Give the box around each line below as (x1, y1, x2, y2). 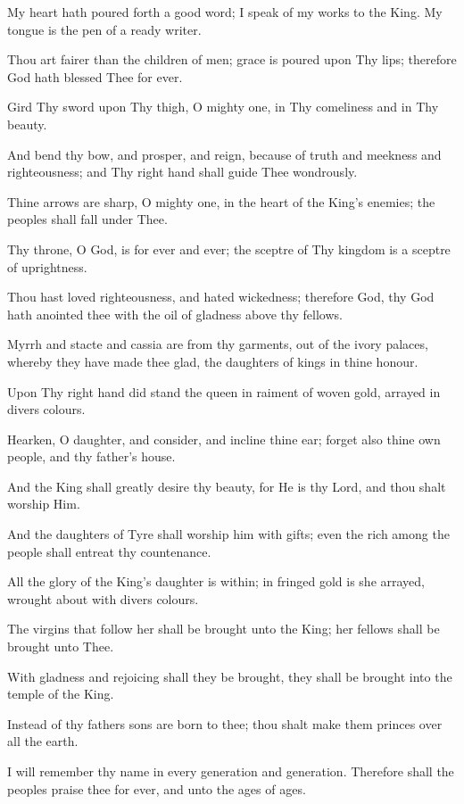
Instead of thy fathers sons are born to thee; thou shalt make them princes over (7, 714, 443, 733)
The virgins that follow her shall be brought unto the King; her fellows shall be (7, 619, 440, 638)
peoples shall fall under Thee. (7, 210, 168, 228)
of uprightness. (7, 257, 87, 276)
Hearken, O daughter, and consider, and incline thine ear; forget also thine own (7, 429, 441, 448)
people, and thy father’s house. (7, 447, 176, 466)
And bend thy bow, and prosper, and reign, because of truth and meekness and (7, 145, 442, 163)
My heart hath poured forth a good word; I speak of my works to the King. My (7, 3, 443, 21)
